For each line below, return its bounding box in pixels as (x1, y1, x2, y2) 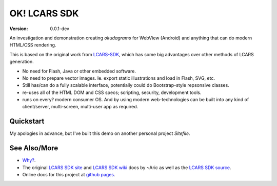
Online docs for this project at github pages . (22, 172, 115, 178)
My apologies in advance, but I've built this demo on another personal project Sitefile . (9, 130, 190, 136)
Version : (9, 26, 28, 32)
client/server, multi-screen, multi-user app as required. (22, 104, 138, 110)
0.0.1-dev (50, 26, 69, 32)
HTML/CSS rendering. (9, 42, 56, 48)
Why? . (22, 157, 36, 164)
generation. (9, 59, 34, 65)
